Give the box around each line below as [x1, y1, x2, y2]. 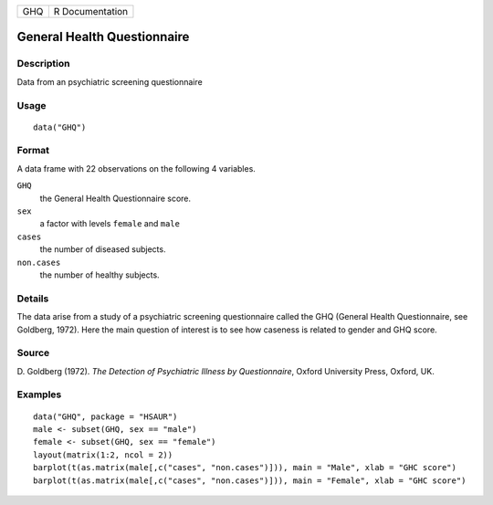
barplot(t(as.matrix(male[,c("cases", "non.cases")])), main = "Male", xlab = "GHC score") [33, 462, 456, 473]
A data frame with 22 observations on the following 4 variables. [16, 163, 256, 174]
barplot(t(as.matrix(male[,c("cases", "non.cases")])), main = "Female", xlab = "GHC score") [33, 475, 467, 486]
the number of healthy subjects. [39, 269, 160, 280]
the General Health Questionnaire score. [39, 193, 192, 204]
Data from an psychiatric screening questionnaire [16, 76, 203, 87]
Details [16, 292, 49, 305]
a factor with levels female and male [39, 218, 180, 229]
